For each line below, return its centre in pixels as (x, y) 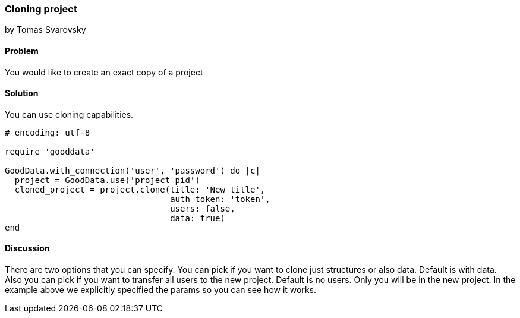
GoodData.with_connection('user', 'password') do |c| (133, 170)
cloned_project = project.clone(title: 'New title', (140, 189)
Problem (22, 51)
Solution (22, 93)
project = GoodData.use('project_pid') (107, 180)
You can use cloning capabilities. (69, 114)
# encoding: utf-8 (48, 132)
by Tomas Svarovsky (45, 30)
